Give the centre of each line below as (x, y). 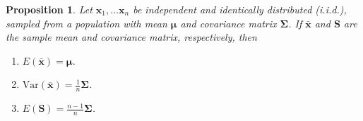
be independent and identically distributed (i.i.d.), (240, 9)
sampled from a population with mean (87, 23)
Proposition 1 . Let (49, 9)
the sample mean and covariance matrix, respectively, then (131, 37)
